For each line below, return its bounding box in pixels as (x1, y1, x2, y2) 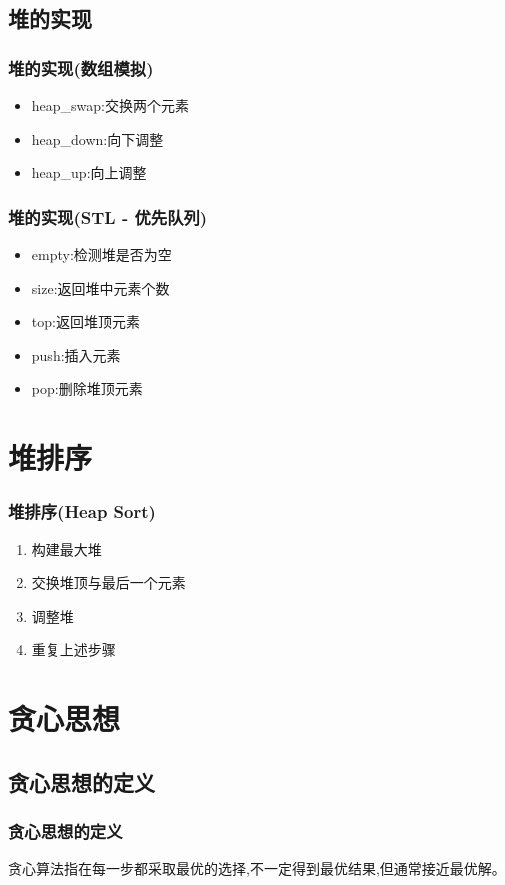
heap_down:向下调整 (31, 128, 164, 149)
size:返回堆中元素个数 (31, 277, 170, 298)
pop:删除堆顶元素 (31, 378, 143, 399)
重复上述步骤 (31, 639, 116, 660)
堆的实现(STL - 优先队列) (8, 204, 208, 229)
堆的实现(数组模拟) (8, 55, 154, 80)
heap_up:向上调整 (31, 162, 147, 183)
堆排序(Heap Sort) (8, 499, 156, 524)
